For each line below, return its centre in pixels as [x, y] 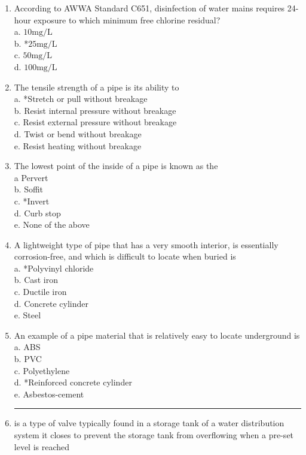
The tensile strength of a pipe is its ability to [97, 87]
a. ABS [27, 347]
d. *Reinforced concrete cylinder [73, 382]
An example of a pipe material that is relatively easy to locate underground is [157, 335]
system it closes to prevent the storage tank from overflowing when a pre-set [154, 435]
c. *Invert [32, 201]
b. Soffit [29, 189]
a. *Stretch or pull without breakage [81, 99]
